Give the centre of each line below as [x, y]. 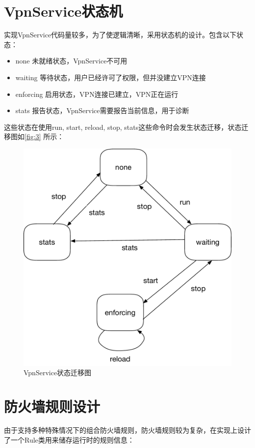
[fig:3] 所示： [44, 136]
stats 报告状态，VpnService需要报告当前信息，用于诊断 [102, 110]
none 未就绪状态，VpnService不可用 [71, 61]
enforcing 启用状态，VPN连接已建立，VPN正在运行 [97, 94]
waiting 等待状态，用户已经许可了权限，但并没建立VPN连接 [111, 77]
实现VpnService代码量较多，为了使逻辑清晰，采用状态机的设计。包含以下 [120, 35]
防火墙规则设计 [52, 406]
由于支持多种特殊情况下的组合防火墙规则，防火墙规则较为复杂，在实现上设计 [127, 430]
